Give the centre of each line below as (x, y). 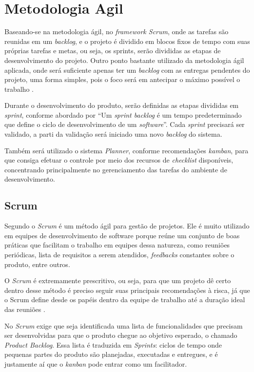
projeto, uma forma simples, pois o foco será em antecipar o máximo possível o (122, 79)
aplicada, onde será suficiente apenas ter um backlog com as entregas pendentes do (127, 70)
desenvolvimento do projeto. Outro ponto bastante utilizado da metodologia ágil (124, 60)
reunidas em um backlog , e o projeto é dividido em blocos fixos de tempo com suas (127, 41)
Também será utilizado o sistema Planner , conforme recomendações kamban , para (127, 150)
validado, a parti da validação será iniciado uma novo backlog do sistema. (113, 134)
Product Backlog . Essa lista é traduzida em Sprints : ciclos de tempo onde (113, 344)
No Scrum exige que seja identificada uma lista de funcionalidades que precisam (124, 325)
